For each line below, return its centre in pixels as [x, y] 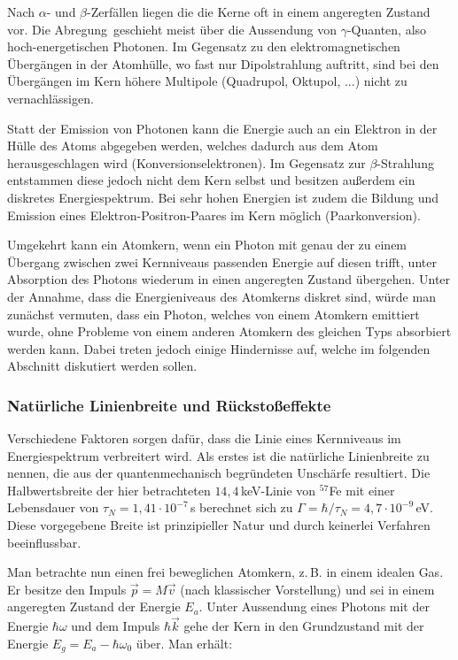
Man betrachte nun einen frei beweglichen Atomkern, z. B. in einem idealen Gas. [225, 572]
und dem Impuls [116, 626]
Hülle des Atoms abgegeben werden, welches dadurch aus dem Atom [193, 146]
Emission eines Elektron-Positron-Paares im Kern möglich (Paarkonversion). [214, 215]
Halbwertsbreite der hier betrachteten [109, 490]
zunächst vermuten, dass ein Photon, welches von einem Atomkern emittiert [213, 314]
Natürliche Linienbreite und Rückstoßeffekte [169, 405]
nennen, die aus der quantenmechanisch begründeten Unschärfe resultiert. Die [219, 473]
